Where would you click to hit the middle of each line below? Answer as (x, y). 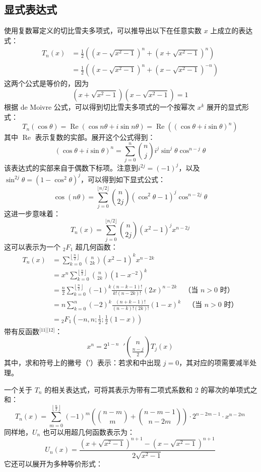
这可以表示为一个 (32, 246)
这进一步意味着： (32, 213)
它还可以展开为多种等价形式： (53, 464)
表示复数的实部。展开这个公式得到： (95, 137)
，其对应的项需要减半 (214, 363)
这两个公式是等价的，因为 (46, 83)
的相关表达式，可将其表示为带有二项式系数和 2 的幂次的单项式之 (151, 389)
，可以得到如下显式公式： (123, 179)
